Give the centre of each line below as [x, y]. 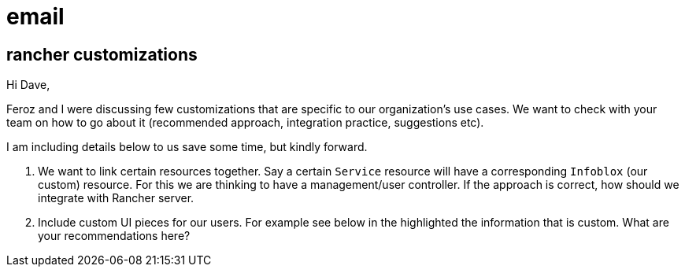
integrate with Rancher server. [116, 198]
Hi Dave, [28, 85]
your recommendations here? [114, 236]
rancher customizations [102, 54]
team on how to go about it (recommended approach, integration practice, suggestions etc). [245, 123]
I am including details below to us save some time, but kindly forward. [187, 147]
